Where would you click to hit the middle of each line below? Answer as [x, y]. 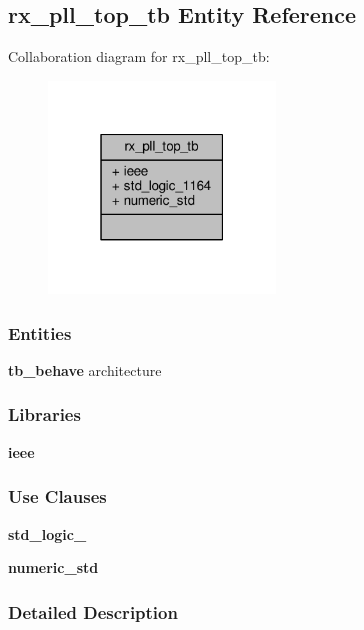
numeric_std [53, 567]
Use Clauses [57, 496]
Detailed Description [93, 611]
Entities [40, 332]
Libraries [44, 414]
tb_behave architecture [85, 369]
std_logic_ [47, 533]
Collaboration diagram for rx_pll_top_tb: [139, 56]
